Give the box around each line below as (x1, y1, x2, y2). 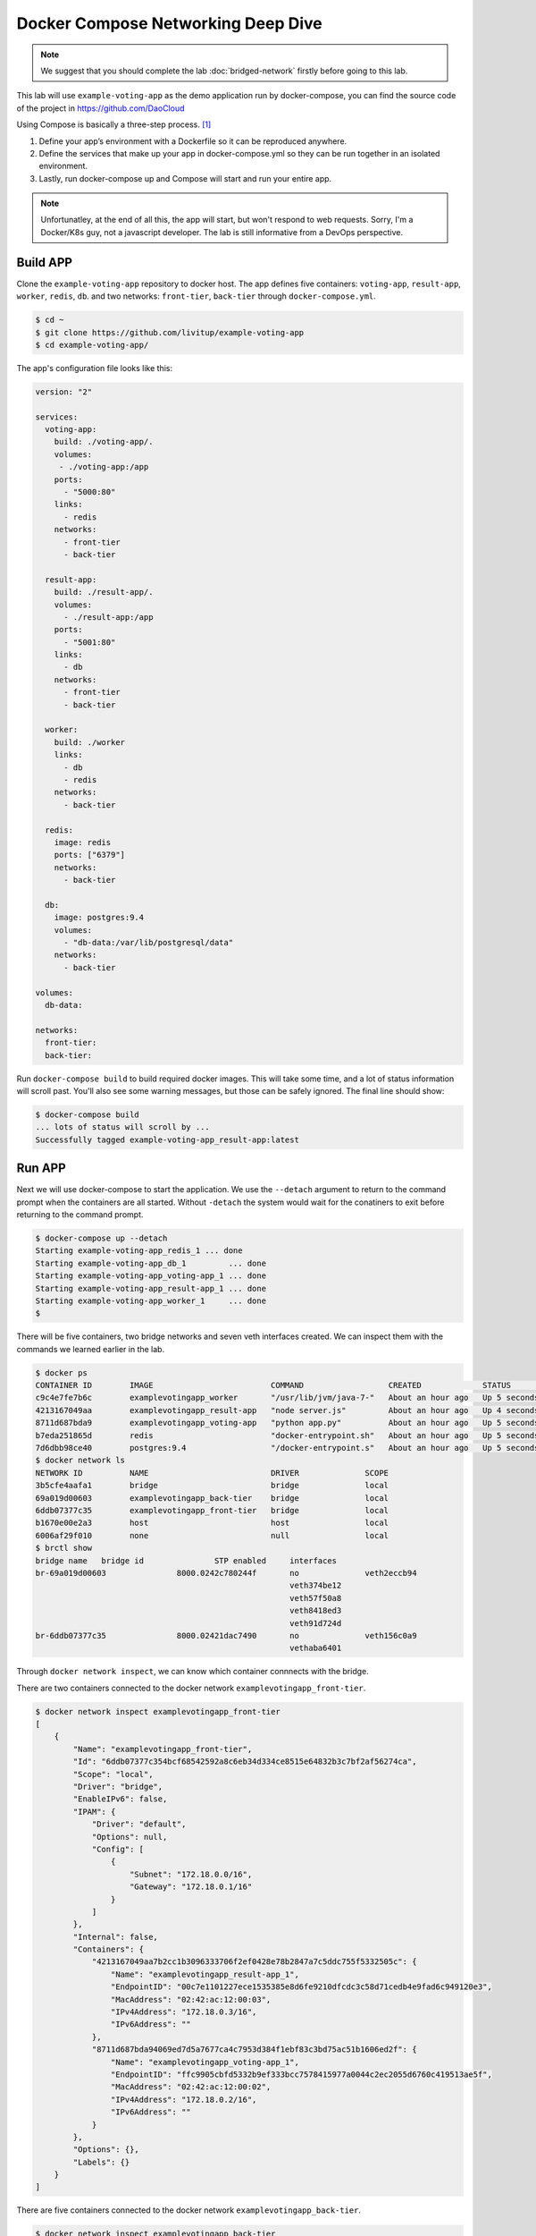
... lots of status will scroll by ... (35, 1122, 210, 1132)
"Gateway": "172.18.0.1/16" (130, 1882, 253, 1892)
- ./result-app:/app (63, 612, 154, 622)
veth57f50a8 (289, 1593, 342, 1603)
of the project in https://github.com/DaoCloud (16, 103, 185, 114)
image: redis (54, 837, 112, 847)
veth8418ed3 (289, 1605, 342, 1616)
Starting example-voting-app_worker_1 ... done (35, 1295, 267, 1306)
